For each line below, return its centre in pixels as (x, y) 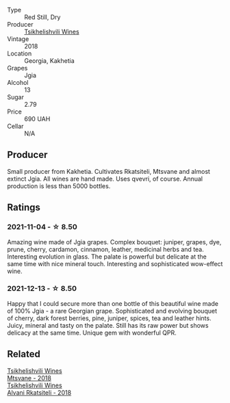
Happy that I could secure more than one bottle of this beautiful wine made (113, 303)
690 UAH (37, 119)
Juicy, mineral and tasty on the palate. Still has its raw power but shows (108, 325)
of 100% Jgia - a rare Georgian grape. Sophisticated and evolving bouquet (112, 311)
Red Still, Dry (42, 17)
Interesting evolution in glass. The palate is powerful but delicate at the (107, 257)
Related (24, 354)
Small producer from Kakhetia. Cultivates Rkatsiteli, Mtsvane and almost (109, 171)
